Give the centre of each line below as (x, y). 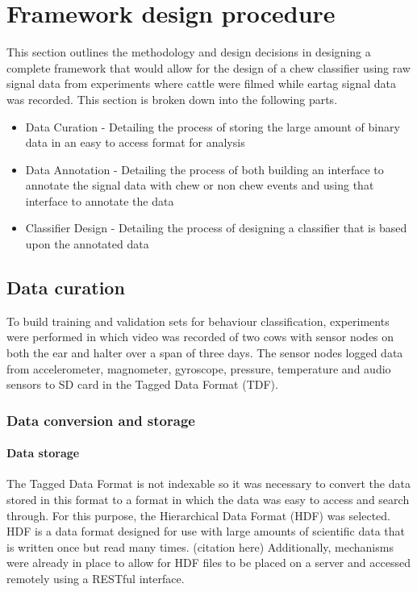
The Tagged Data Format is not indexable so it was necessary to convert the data (208, 484)
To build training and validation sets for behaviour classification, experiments (198, 321)
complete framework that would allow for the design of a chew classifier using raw (208, 67)
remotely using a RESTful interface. (96, 579)
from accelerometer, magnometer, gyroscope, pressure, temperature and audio (199, 368)
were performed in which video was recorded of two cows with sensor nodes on (200, 337)
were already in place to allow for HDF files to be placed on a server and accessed (208, 563)
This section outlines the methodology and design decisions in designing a (189, 52)
